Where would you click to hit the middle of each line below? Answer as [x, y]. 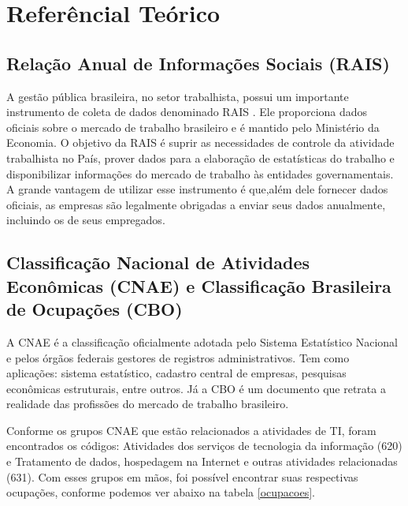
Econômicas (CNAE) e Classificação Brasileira [199, 285]
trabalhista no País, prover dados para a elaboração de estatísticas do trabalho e [200, 157]
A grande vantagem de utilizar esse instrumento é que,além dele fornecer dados [197, 189]
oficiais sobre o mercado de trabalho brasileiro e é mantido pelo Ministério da [193, 127]
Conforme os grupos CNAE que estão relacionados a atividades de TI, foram [191, 430]
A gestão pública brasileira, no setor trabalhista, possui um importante [178, 96]
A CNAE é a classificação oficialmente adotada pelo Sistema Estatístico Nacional [202, 341]
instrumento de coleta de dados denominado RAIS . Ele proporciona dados [187, 112]
